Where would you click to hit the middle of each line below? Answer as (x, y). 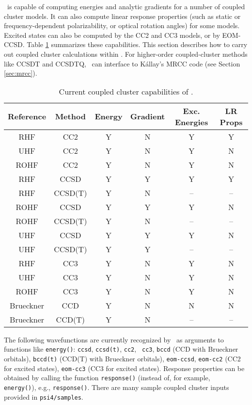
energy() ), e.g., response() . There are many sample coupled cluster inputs (117, 387)
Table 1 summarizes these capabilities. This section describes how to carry (137, 44)
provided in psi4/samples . (44, 397)
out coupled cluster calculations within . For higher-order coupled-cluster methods (126, 54)
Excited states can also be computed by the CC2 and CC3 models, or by (112, 35)
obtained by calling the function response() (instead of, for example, (107, 378)
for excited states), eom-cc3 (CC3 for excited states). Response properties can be (124, 368)
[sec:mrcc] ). (21, 73)
